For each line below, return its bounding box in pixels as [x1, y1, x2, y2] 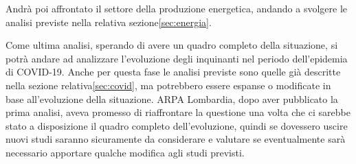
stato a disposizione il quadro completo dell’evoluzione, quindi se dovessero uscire [5, 118, 348, 132]
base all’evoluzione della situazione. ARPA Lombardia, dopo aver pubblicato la [5, 91, 338, 106]
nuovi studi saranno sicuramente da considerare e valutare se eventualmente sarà [5, 132, 346, 146]
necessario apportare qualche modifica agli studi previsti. [5, 145, 245, 159]
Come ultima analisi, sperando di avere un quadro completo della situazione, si [5, 38, 338, 52]
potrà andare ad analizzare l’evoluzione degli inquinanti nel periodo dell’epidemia [5, 51, 348, 65]
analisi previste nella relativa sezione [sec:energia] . [5, 14, 212, 29]
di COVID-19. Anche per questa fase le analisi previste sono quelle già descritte [5, 65, 341, 79]
